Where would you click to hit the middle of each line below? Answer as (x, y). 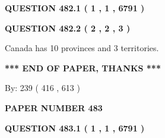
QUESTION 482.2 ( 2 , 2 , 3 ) (68, 28)
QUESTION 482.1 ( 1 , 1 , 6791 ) (75, 8)
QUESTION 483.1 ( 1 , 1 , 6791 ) (75, 128)
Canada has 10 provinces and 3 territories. (82, 48)
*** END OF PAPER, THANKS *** (83, 68)
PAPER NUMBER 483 (54, 107)
